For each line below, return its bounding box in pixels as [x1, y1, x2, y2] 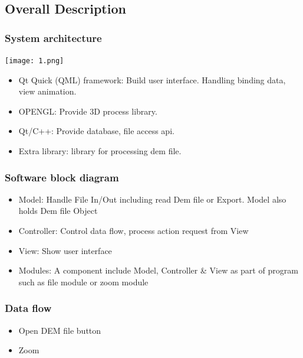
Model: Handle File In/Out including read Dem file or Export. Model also [18, 193, 286, 205]
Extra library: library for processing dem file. [18, 145, 182, 157]
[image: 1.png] [5, 57, 64, 65]
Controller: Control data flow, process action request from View [18, 224, 249, 237]
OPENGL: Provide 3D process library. [18, 105, 157, 117]
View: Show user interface [18, 244, 112, 256]
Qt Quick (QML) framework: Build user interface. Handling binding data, [18, 73, 286, 86]
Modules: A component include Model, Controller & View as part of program [18, 264, 298, 276]
